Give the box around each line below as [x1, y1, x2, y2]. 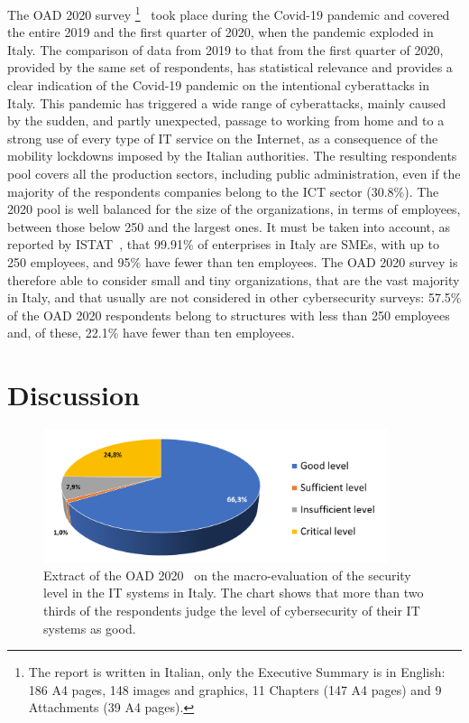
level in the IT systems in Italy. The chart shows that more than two [43, 583, 424, 602]
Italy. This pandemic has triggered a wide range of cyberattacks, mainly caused [7, 93, 446, 112]
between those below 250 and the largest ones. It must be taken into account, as [7, 217, 451, 236]
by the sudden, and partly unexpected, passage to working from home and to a [7, 111, 445, 130]
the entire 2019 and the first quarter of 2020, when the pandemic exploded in [7, 23, 434, 42]
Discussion [7, 376, 140, 413]
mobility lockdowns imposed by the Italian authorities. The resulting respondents [7, 146, 457, 165]
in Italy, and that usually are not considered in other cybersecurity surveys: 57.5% [7, 288, 462, 307]
